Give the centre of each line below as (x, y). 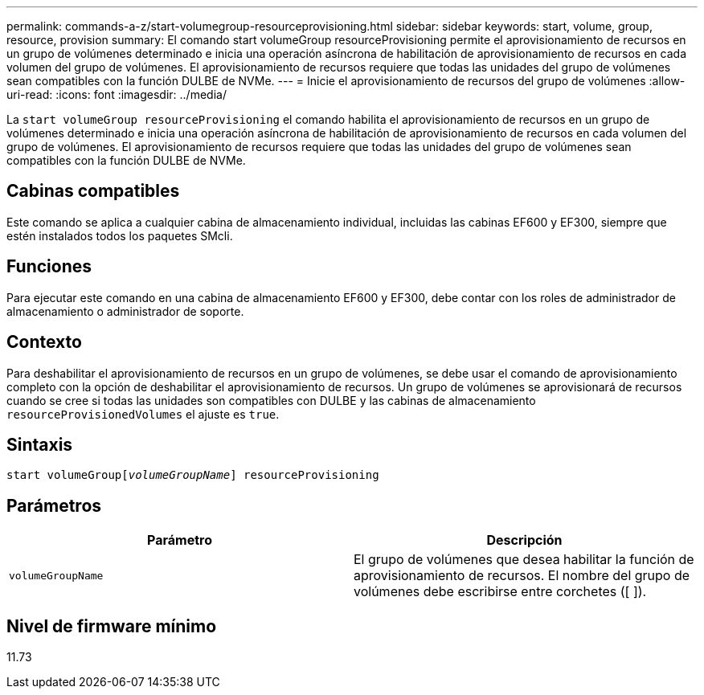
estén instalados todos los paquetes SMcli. (120, 235)
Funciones (49, 267)
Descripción (524, 540)
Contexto (44, 342)
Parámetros (54, 505)
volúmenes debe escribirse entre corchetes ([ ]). (500, 592)
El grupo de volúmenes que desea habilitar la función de (524, 560)
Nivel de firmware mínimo (112, 626)
